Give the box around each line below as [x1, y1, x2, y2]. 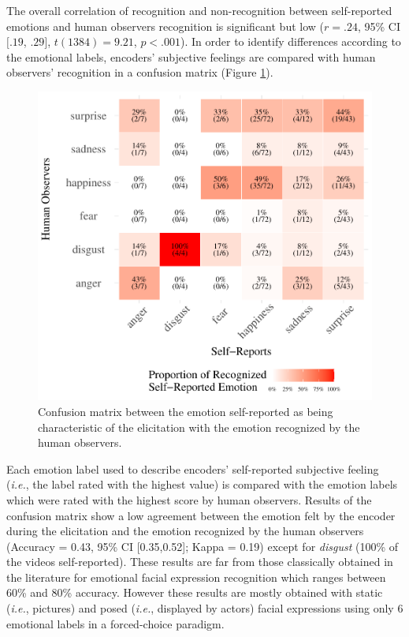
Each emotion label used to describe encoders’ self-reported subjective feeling [6, 460, 379, 477]
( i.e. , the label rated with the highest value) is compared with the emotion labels [6, 476, 398, 493]
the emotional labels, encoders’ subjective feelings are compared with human [6, 48, 376, 65]
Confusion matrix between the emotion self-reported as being [38, 403, 333, 419]
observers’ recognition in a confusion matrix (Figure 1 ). [6, 64, 273, 81]
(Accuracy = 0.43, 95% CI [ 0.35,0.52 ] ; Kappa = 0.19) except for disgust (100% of [6, 538, 399, 554]
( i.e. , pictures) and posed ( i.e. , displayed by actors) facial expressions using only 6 [6, 600, 403, 616]
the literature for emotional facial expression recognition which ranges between [6, 568, 386, 585]
